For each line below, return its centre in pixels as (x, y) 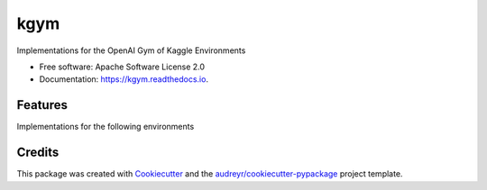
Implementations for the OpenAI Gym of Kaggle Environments (131, 50)
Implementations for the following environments (106, 127)
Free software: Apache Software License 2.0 (122, 67)
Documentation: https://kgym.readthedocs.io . (124, 79)
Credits (38, 153)
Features (42, 105)
